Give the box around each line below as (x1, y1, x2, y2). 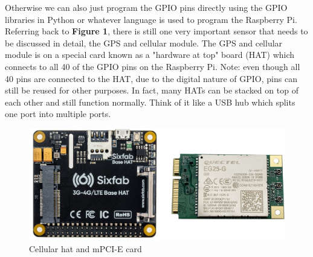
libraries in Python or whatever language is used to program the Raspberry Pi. (5, 13, 297, 25)
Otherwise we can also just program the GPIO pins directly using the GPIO (5, 1, 288, 13)
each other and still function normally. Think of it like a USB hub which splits (5, 95, 295, 108)
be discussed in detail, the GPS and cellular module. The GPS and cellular (5, 36, 283, 49)
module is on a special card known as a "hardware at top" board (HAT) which (5, 48, 295, 61)
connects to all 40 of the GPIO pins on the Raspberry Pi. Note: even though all (5, 60, 300, 72)
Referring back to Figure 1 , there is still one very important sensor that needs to (5, 25, 308, 37)
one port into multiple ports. (5, 107, 111, 120)
